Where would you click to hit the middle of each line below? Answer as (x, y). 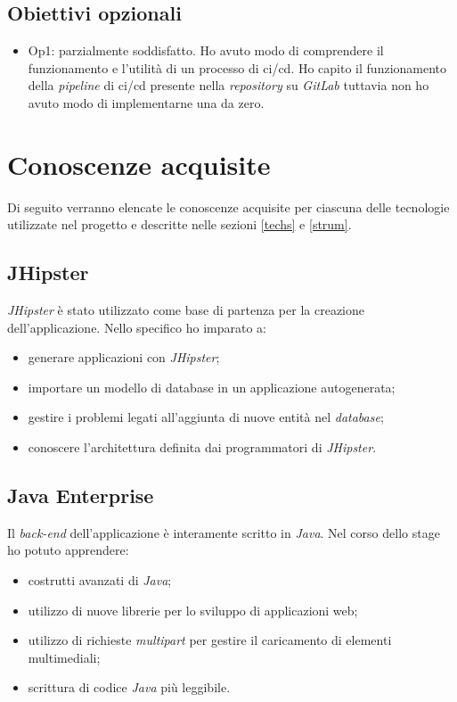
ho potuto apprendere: (68, 550)
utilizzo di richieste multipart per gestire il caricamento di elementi (210, 640)
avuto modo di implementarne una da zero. (146, 102)
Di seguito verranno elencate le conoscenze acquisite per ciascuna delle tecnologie (228, 206)
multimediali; (64, 657)
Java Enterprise (81, 496)
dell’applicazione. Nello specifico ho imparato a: (137, 327)
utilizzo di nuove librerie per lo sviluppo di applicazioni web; (193, 610)
